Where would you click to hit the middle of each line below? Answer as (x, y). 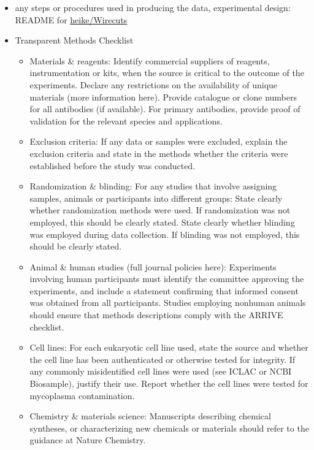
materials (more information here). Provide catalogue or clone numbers (163, 97)
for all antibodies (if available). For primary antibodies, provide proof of (165, 109)
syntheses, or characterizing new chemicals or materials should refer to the (169, 428)
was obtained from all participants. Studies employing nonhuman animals (168, 303)
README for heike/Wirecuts (71, 19)
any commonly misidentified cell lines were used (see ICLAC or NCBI (161, 371)
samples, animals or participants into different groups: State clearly (156, 198)
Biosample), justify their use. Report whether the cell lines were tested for (169, 383)
